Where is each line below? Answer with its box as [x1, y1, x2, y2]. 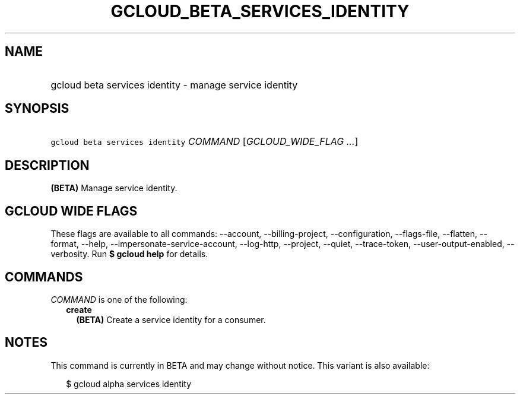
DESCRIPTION [5, 157, 90, 173]
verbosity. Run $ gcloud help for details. [50, 249, 208, 259]
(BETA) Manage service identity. [50, 183, 177, 194]
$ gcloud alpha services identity [66, 378, 192, 389]
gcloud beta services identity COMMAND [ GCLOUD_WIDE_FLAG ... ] [50, 135, 359, 148]
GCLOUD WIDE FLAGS [5, 203, 138, 218]
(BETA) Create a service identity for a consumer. [76, 314, 266, 325]
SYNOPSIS [5, 101, 69, 116]
